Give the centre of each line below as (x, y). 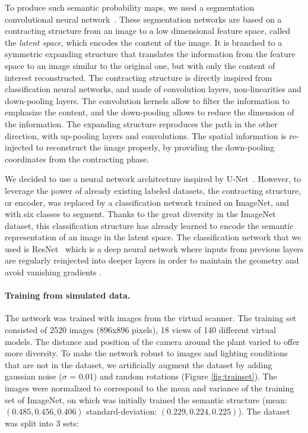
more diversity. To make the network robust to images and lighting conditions (146, 353)
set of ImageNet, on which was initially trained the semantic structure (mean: (146, 399)
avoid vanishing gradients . (53, 272)
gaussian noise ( (34, 376)
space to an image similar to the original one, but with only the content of (140, 65)
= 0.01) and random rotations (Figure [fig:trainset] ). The (173, 376)
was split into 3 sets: (42, 423)
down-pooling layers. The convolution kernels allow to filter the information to (147, 100)
